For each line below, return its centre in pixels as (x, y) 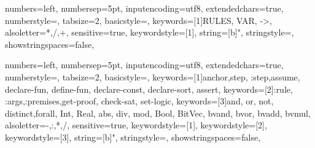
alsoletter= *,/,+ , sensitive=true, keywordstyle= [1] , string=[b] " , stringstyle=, (150, 32)
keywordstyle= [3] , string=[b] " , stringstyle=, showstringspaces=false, (133, 137)
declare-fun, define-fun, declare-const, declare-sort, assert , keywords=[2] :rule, (149, 89)
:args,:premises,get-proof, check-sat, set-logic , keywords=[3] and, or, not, (139, 101)
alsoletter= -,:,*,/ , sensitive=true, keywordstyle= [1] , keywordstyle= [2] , (136, 125)
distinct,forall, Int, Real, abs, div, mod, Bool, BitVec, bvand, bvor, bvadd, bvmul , (158, 113)
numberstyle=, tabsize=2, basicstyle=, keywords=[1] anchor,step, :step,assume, (153, 76)
